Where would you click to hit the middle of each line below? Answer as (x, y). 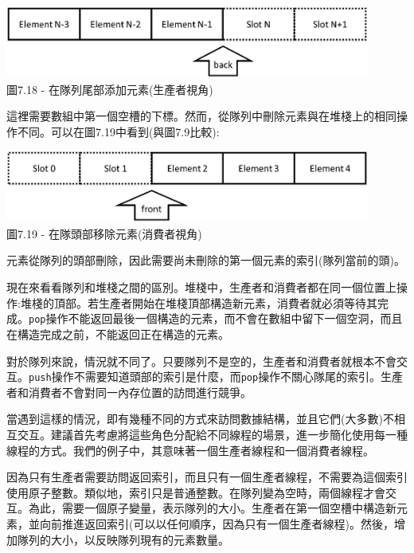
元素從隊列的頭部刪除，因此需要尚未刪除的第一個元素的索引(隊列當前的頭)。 (206, 260)
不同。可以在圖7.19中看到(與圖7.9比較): (118, 131)
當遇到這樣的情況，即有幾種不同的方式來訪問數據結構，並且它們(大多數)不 (200, 419)
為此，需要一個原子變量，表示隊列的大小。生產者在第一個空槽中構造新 (212, 508)
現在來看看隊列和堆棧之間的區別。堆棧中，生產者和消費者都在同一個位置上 (201, 287)
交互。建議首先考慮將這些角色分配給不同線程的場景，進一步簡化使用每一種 (212, 434)
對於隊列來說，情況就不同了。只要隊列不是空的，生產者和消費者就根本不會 (201, 361)
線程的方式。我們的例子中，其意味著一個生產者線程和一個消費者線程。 (190, 450)
